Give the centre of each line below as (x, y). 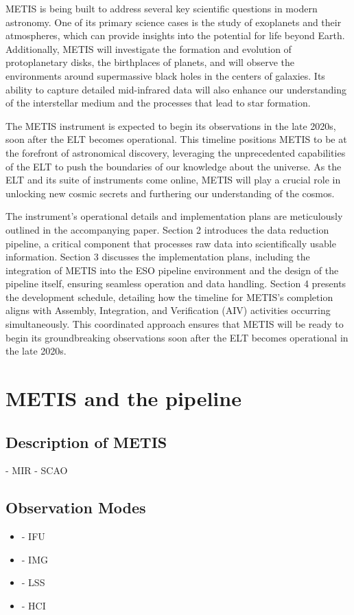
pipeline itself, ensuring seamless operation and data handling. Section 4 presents (176, 283)
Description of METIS (86, 441)
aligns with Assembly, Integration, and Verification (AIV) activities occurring (168, 310)
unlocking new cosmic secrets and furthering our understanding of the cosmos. (170, 193)
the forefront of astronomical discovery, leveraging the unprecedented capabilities (176, 152)
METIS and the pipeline (123, 398)
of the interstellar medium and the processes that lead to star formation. (158, 103)
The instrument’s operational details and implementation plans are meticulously (174, 216)
